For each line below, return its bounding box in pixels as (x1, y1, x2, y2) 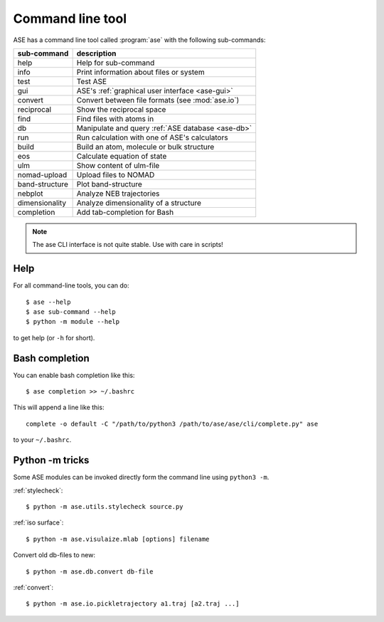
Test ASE (76, 76, 107, 86)
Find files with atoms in (76, 114, 154, 124)
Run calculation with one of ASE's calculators (76, 132, 228, 142)
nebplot (17, 189, 43, 199)
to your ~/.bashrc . (13, 436, 72, 444)
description (76, 48, 117, 58)
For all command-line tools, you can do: (13, 281, 129, 290)
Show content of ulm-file (76, 160, 160, 170)
